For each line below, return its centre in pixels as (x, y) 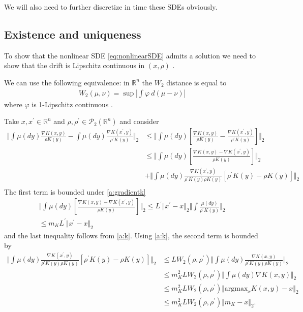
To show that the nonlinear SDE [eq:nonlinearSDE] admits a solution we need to (130, 55)
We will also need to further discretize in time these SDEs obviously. (111, 7)
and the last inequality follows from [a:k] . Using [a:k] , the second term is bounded (131, 235)
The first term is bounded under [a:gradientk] (75, 191)
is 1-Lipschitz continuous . (72, 104)
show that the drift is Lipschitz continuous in (74, 65)
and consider (139, 121)
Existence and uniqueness (73, 34)
